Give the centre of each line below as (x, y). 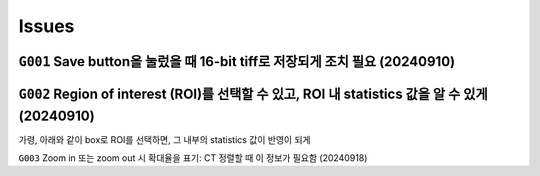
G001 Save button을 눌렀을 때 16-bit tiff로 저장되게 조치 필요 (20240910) (237, 61)
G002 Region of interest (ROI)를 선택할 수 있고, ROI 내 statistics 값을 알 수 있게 (253, 93)
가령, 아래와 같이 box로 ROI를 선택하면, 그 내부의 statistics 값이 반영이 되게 (164, 139)
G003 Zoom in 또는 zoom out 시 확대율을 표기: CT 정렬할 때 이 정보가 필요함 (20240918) (193, 158)
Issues (46, 26)
